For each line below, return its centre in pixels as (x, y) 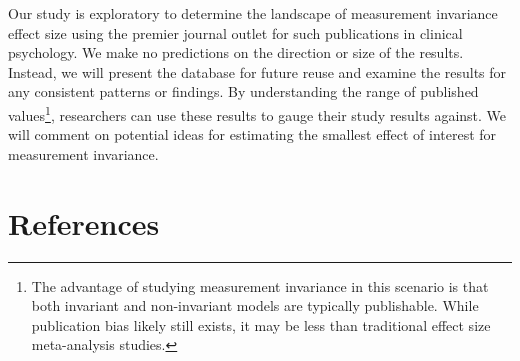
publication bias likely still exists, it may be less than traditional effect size (261, 324)
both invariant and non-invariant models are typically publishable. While (255, 305)
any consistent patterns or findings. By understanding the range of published (243, 91)
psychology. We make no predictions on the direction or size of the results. (236, 52)
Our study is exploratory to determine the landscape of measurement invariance (253, 13)
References (84, 222)
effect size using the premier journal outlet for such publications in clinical (235, 32)
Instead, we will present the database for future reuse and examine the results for (257, 71)
